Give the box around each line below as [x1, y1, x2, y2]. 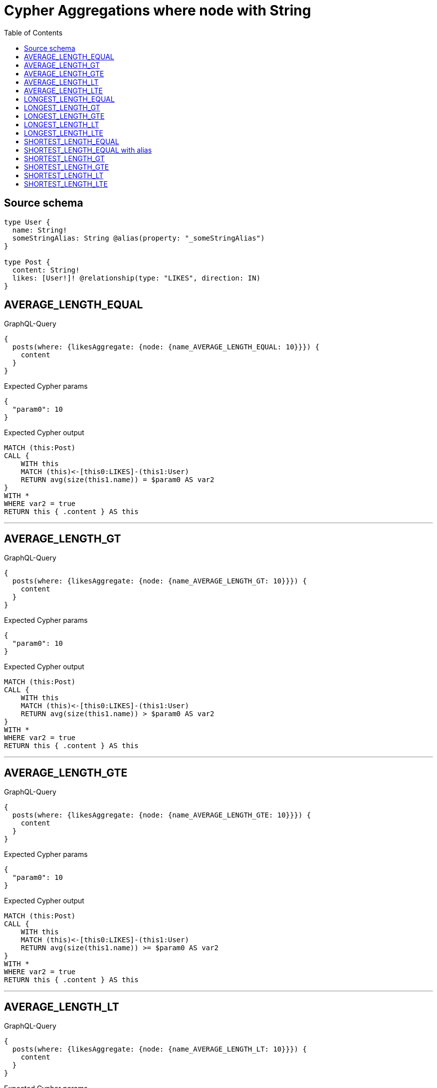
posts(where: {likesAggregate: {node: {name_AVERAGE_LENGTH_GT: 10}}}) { [12, 577, 307, 585]
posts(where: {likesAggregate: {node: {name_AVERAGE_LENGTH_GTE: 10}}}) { [12, 811, 311, 819]
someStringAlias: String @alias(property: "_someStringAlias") [12, 234, 265, 242]
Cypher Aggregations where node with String [4, 2, 311, 19]
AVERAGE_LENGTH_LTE [24, 86, 103, 95]
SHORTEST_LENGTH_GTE [24, 162, 109, 171]
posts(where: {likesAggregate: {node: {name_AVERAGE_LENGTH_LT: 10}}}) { [12, 1045, 307, 1053]
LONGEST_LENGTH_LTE [24, 128, 103, 137]
